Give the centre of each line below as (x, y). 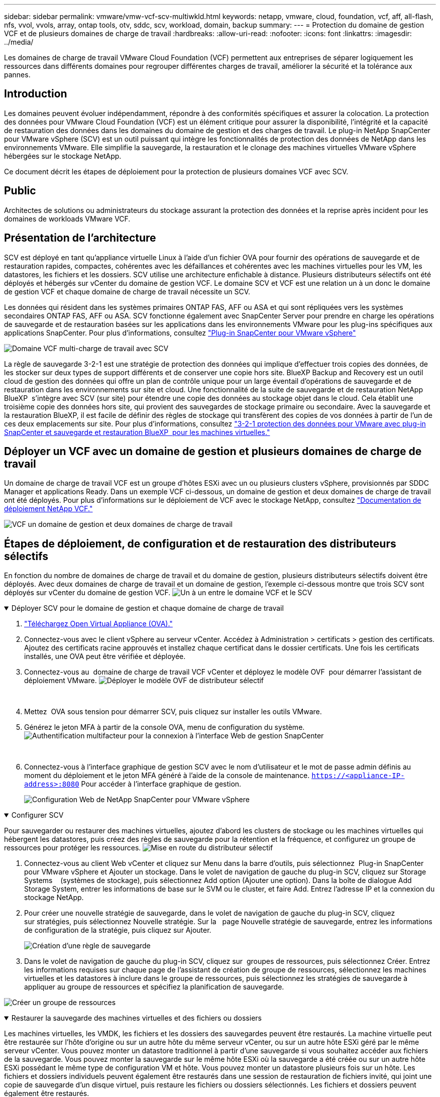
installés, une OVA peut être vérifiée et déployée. (105, 656)
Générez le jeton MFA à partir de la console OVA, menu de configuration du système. (164, 727)
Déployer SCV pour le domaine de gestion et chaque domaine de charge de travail (147, 608)
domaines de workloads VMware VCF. (67, 218)
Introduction (36, 94)
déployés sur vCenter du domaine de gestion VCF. (87, 593)
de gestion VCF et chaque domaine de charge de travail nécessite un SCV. (127, 291)
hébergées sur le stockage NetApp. (63, 156)
